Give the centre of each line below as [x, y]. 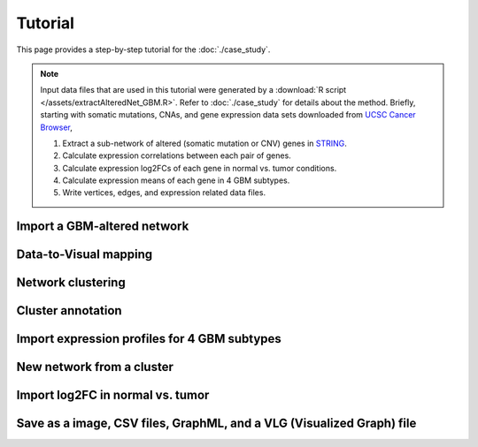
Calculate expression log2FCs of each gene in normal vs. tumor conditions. [200, 168]
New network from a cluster [95, 367]
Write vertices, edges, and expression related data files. [164, 193]
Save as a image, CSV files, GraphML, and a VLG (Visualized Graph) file [216, 424]
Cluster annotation [69, 311]
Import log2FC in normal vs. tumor [113, 395]
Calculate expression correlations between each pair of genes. [177, 155]
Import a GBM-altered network [103, 227]
